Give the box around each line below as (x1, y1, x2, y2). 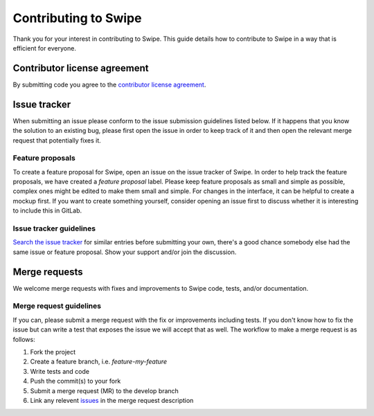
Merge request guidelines (12, 301, 102, 311)
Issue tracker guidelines (12, 224, 96, 233)
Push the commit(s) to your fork (30, 377, 121, 386)
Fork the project (30, 347, 76, 356)
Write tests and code (30, 367, 90, 375)
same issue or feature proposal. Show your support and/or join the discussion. (12, 248, 237, 256)
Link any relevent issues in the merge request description (30, 396, 194, 404)
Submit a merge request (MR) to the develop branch (30, 386, 179, 395)
